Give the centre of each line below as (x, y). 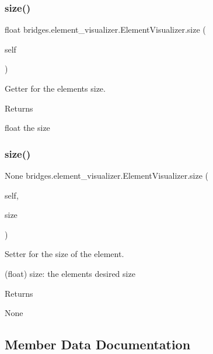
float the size (27, 128)
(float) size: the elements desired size (70, 273)
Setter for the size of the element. (64, 254)
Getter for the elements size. (55, 88)
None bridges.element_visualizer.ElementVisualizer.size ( (107, 175)
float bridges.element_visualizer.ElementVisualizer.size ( (105, 29)
